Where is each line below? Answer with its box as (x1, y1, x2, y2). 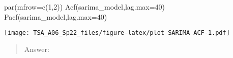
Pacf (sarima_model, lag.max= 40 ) (4, 11, 107, 22)
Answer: (24, 43, 49, 54)
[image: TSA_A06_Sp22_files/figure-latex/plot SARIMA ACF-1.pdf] (4, 29, 230, 37)
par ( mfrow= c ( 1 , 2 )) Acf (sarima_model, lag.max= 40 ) (4, 2, 165, 12)
